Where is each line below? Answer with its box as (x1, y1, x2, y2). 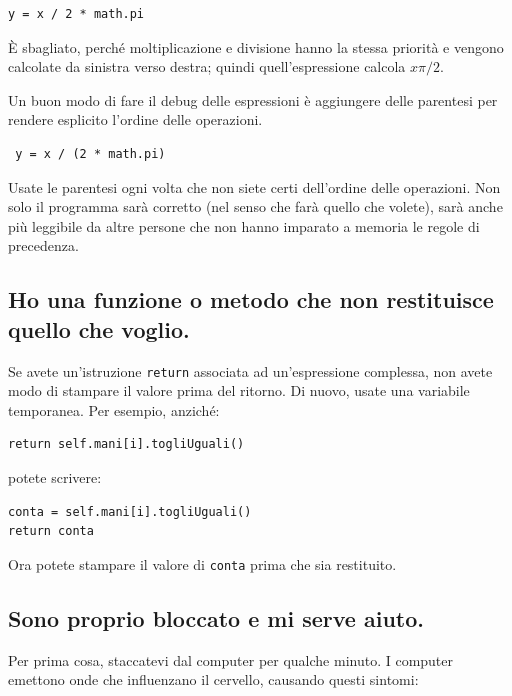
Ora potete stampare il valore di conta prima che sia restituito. (8, 553, 397, 574)
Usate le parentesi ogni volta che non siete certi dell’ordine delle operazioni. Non (8, 176, 501, 197)
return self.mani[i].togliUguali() (8, 437, 245, 452)
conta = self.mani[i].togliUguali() (8, 504, 252, 519)
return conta (8, 524, 94, 539)
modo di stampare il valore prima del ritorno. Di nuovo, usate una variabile (8, 380, 470, 401)
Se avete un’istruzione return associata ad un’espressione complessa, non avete (8, 360, 493, 381)
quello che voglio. (8, 313, 190, 344)
